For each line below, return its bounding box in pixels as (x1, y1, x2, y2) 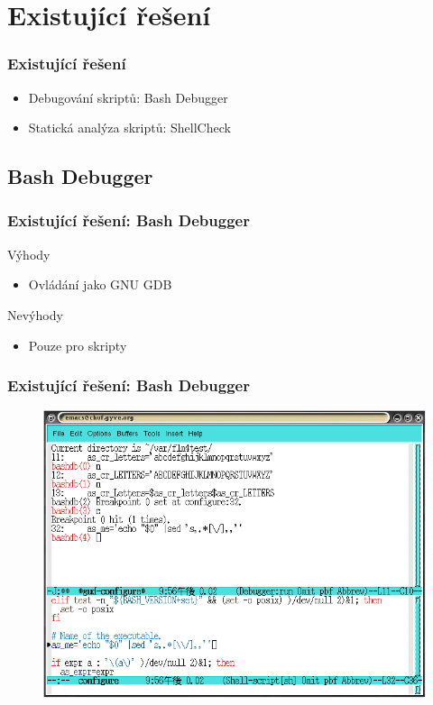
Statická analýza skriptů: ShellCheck (28, 118, 231, 137)
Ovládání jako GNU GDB (28, 275, 172, 294)
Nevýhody (7, 305, 63, 324)
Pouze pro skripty (28, 335, 127, 354)
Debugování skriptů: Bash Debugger (28, 87, 228, 106)
